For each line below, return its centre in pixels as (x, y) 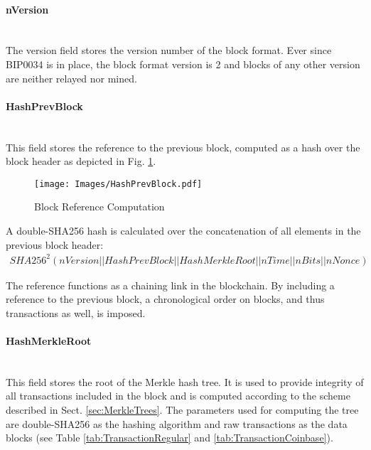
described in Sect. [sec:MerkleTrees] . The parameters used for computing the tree (182, 410)
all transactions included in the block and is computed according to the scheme (178, 396)
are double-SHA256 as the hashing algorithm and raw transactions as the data (177, 423)
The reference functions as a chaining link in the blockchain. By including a (170, 285)
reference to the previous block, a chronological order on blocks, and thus (165, 299)
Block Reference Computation (100, 207)
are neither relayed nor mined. (71, 78)
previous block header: (55, 244)
